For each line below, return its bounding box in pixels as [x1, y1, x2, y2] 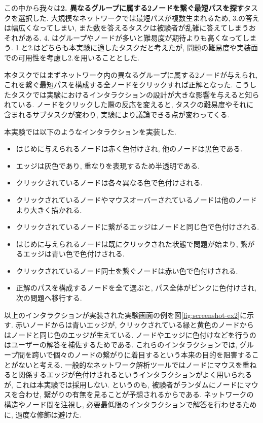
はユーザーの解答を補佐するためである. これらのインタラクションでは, [4, 339, 238, 350]
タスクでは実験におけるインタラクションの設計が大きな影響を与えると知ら [11, 89, 259, 100]
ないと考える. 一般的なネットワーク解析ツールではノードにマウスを [18, 359, 243, 370]
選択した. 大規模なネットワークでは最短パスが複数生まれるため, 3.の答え [18, 12, 259, 23]
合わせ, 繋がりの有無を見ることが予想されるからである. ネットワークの [18, 389, 254, 400]
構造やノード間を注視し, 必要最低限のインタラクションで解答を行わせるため [4, 399, 257, 409]
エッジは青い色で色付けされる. [23, 248, 125, 259]
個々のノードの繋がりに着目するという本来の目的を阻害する [53, 349, 252, 360]
